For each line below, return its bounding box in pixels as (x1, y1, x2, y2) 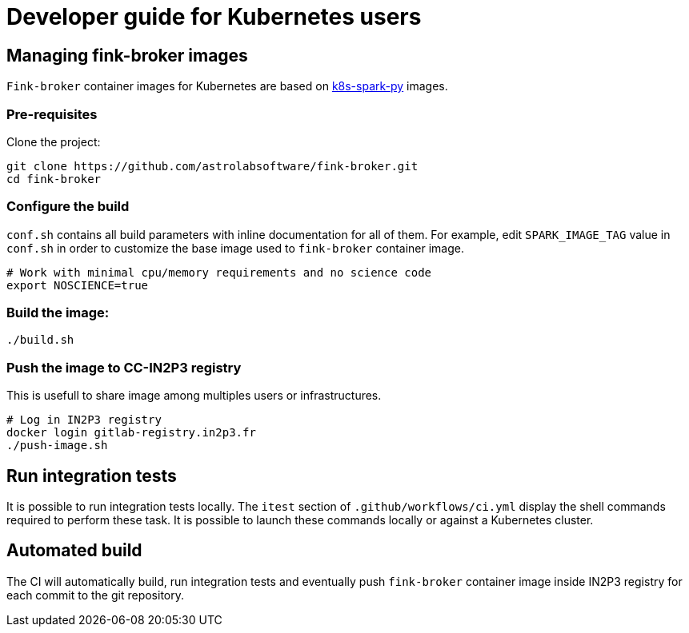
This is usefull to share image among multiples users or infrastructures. (6, 388, 382, 403)
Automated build (6, 540, 142, 561)
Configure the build (6, 198, 130, 215)
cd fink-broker (6, 172, 102, 185)
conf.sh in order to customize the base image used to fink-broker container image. (6, 241, 464, 255)
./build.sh (6, 333, 74, 347)
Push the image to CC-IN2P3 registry (6, 359, 242, 376)
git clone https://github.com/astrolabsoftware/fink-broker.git (6, 159, 419, 173)
